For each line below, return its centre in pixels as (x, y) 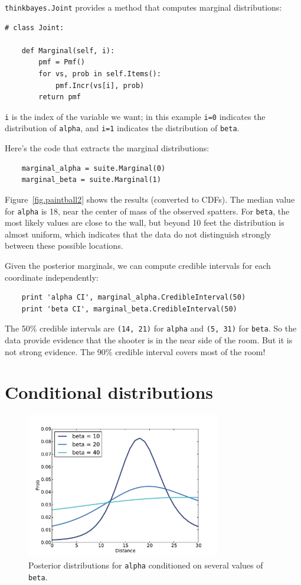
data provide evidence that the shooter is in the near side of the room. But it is (149, 339)
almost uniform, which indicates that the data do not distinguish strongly (138, 234)
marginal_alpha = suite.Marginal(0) (94, 168)
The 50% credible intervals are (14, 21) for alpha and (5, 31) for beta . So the (151, 328)
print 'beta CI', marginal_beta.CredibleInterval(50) (129, 309)
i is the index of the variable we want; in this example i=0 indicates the (135, 116)
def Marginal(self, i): (68, 51)
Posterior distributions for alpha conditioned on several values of (146, 565)
